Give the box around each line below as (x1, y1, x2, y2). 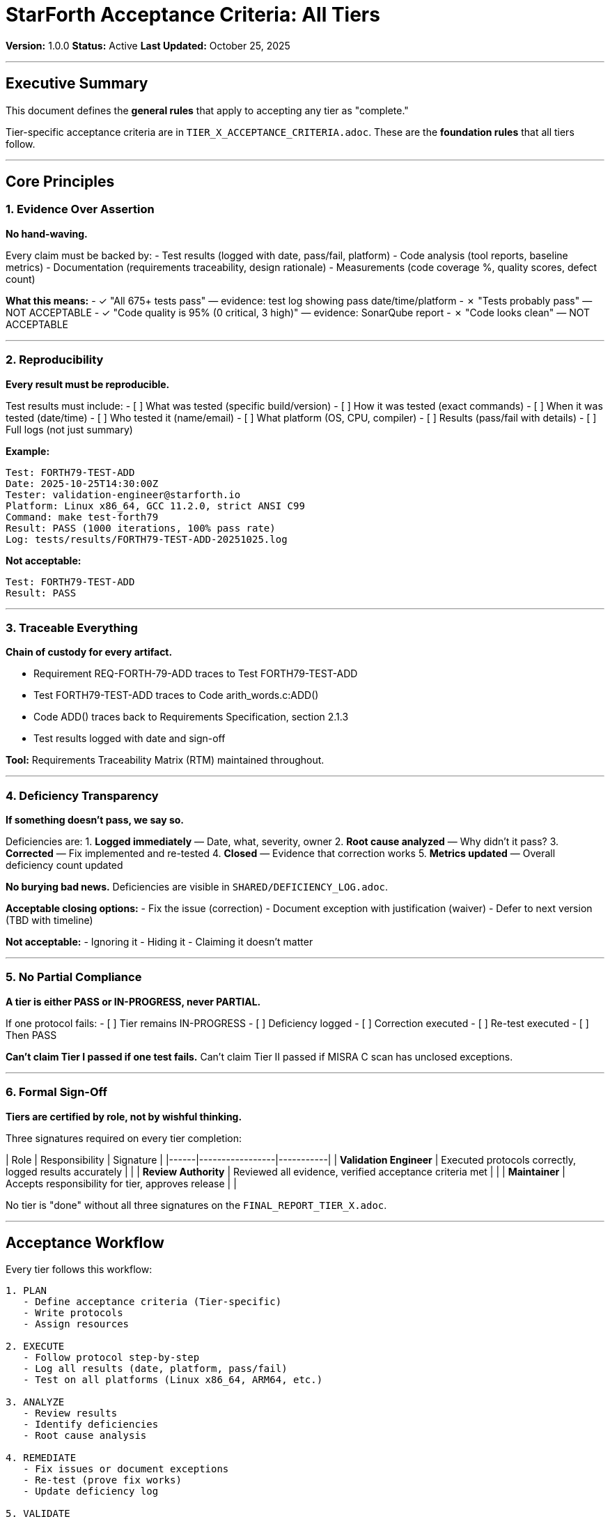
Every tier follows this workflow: (6, 1263, 152, 1276)
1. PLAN (6, 1285, 47, 1297)
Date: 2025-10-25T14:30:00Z (6, 477, 159, 489)
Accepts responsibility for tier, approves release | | (6, 1177, 237, 1189)
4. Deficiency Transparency (6, 788, 159, 803)
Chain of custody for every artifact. (6, 646, 173, 658)
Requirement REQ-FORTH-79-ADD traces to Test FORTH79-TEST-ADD (33, 668, 358, 680)
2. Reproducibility (6, 353, 104, 367)
